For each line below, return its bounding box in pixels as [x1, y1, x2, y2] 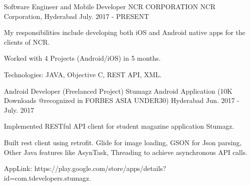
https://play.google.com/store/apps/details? [34, 163, 166, 173]
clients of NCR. [4, 36, 50, 47]
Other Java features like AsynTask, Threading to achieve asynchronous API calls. [4, 147, 248, 157]
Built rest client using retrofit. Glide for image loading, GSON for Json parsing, [4, 137, 242, 147]
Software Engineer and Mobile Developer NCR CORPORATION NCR [4, 1, 215, 11]
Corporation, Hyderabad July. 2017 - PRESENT [4, 11, 149, 21]
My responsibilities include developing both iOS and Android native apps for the [4, 27, 246, 37]
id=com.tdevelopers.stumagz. [4, 172, 91, 183]
